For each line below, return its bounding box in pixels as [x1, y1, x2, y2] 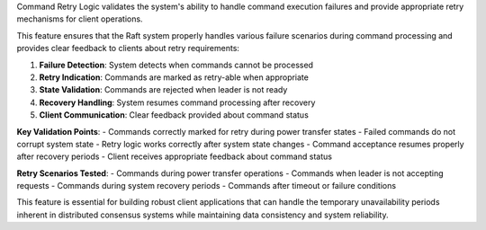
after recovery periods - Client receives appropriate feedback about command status [16, 151, 333, 162]
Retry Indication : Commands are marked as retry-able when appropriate [39, 72, 310, 83]
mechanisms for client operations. [16, 13, 143, 24]
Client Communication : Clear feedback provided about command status [39, 110, 310, 120]
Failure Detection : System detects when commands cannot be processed [39, 59, 314, 70]
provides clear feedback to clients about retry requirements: [16, 43, 240, 54]
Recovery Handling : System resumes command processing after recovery [39, 97, 316, 108]
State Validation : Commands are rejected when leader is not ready [39, 84, 288, 95]
